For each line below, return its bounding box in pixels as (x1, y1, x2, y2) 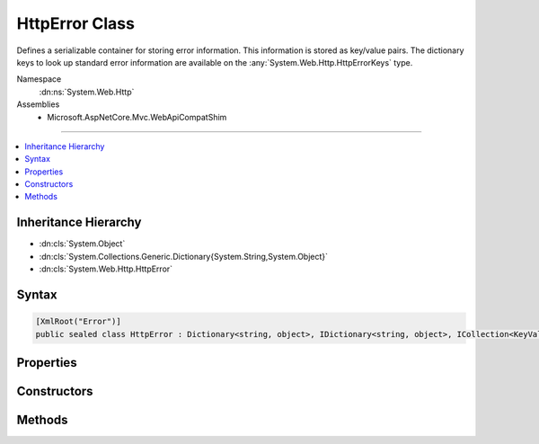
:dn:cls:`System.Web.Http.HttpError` (39, 263, 173, 274)
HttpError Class (16, 13, 135, 33)
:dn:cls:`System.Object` (39, 238, 126, 249)
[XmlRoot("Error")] (35, 316, 121, 327)
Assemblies (16, 99, 60, 110)
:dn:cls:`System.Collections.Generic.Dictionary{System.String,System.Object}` (39, 251, 328, 262)
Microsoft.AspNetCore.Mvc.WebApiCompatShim (47, 111, 227, 122)
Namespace (16, 74, 62, 84)
